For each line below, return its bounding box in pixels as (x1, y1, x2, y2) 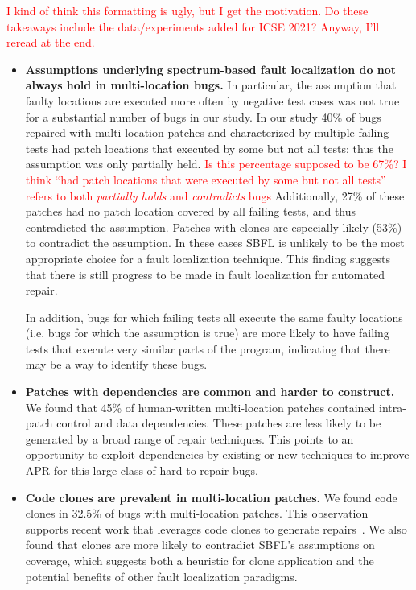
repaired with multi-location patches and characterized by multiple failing (25, 124, 389, 141)
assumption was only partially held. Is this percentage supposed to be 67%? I (25, 155, 407, 172)
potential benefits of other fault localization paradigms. (25, 567, 298, 584)
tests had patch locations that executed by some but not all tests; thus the (25, 139, 393, 156)
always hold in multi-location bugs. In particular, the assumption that (25, 76, 397, 93)
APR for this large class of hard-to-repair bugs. (25, 462, 258, 479)
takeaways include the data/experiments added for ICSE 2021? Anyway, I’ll (6, 18, 380, 35)
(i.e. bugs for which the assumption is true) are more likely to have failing (25, 324, 389, 341)
